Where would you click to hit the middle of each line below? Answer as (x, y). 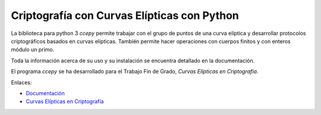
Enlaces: (21, 82)
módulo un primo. (33, 50)
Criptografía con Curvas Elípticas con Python (125, 15)
